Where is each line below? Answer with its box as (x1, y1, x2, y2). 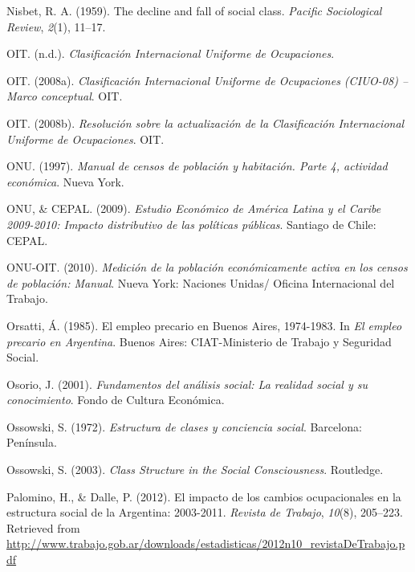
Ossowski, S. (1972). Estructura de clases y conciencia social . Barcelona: (6, 418, 362, 435)
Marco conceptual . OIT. (6, 88, 123, 104)
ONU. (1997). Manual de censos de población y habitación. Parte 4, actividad (6, 157, 388, 174)
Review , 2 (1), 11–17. (6, 18, 106, 35)
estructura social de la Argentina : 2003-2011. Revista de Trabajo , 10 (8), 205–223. (6, 504, 404, 521)
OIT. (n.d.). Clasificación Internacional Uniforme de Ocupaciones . (6, 45, 335, 62)
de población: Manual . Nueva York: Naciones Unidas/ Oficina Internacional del (6, 274, 395, 291)
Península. (6, 434, 57, 451)
